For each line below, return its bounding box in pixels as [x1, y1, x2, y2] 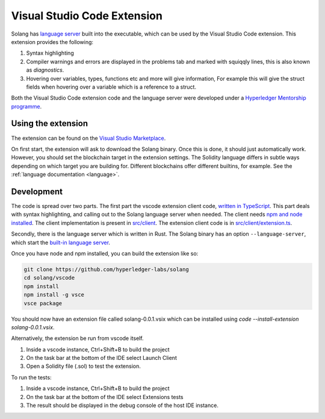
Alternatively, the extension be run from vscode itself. [11, 335, 144, 342]
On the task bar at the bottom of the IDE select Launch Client [26, 354, 177, 362]
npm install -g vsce [23, 291, 84, 298]
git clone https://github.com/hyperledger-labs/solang [23, 266, 189, 273]
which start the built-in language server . [11, 239, 111, 246]
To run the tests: [11, 374, 52, 381]
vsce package [23, 300, 63, 307]
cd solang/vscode [23, 274, 75, 282]
